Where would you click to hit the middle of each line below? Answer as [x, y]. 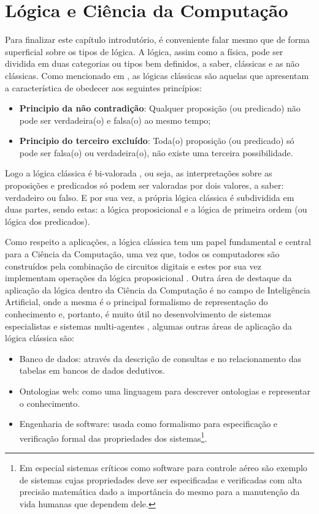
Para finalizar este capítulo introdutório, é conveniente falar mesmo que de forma [157, 40]
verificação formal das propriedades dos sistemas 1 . [113, 437]
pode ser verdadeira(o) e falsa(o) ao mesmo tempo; [115, 120]
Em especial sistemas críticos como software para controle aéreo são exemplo [163, 467]
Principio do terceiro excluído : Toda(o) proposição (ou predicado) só [157, 141]
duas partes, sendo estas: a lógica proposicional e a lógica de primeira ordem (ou [156, 209]
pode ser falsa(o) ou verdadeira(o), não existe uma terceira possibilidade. [156, 152]
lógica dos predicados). [48, 221]
